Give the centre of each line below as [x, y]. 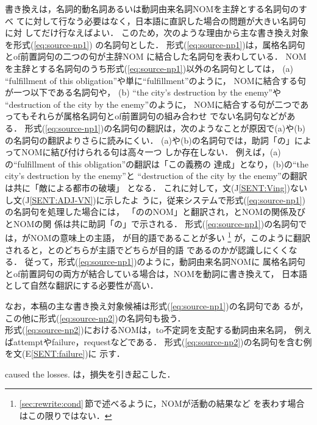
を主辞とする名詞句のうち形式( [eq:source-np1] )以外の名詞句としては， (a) [149, 68]
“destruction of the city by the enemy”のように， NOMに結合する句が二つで [153, 104]
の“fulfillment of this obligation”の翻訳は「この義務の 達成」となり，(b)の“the [157, 163]
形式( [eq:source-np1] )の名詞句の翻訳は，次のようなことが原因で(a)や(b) [165, 128]
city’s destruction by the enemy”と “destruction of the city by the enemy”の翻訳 [156, 176]
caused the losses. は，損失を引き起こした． [90, 374]
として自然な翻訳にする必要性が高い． [82, 285]
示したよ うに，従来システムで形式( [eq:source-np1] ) [205, 199]
